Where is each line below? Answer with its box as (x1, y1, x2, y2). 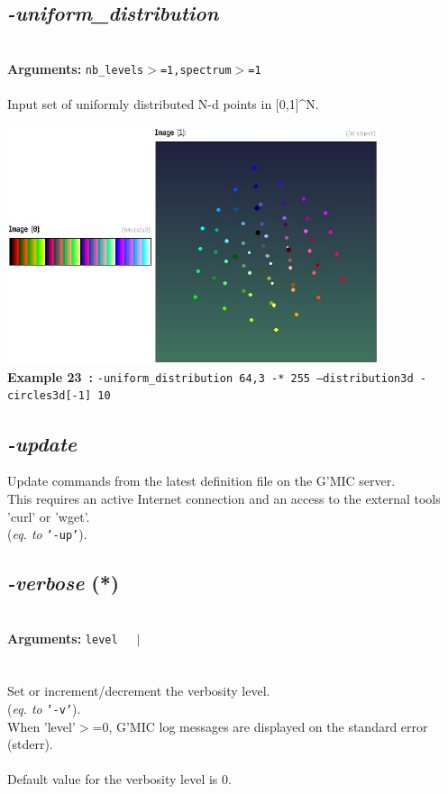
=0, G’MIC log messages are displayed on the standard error (92, 716, 428, 735)
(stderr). (7, 735, 53, 753)
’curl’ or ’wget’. (7, 507, 90, 525)
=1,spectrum (160, 63, 232, 77)
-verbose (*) (7, 569, 120, 597)
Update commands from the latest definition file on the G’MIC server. (7, 471, 396, 490)
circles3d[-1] (7, 389, 92, 403)
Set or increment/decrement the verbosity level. (7, 681, 270, 700)
